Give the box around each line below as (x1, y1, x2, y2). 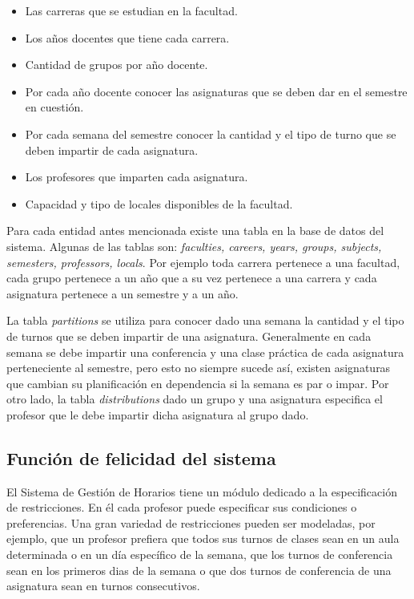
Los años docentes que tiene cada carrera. (25, 29, 230, 46)
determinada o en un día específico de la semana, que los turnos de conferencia (6, 546, 393, 563)
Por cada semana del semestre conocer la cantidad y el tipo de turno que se (25, 125, 396, 142)
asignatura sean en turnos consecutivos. (6, 577, 200, 594)
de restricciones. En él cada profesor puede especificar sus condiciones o (6, 499, 357, 516)
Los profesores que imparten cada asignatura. (25, 168, 248, 185)
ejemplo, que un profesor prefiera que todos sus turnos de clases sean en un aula (6, 530, 400, 547)
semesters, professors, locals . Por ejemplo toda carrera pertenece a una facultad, (6, 253, 400, 270)
